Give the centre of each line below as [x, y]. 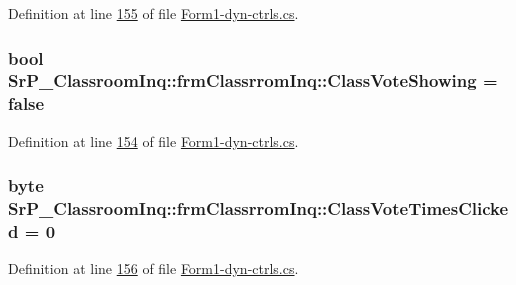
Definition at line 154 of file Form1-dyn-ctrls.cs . [153, 140]
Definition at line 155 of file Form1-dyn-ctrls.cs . [153, 13]
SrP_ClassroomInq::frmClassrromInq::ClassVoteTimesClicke [258, 208]
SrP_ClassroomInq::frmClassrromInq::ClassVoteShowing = [253, 80]
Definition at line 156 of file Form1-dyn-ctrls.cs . [153, 268]
